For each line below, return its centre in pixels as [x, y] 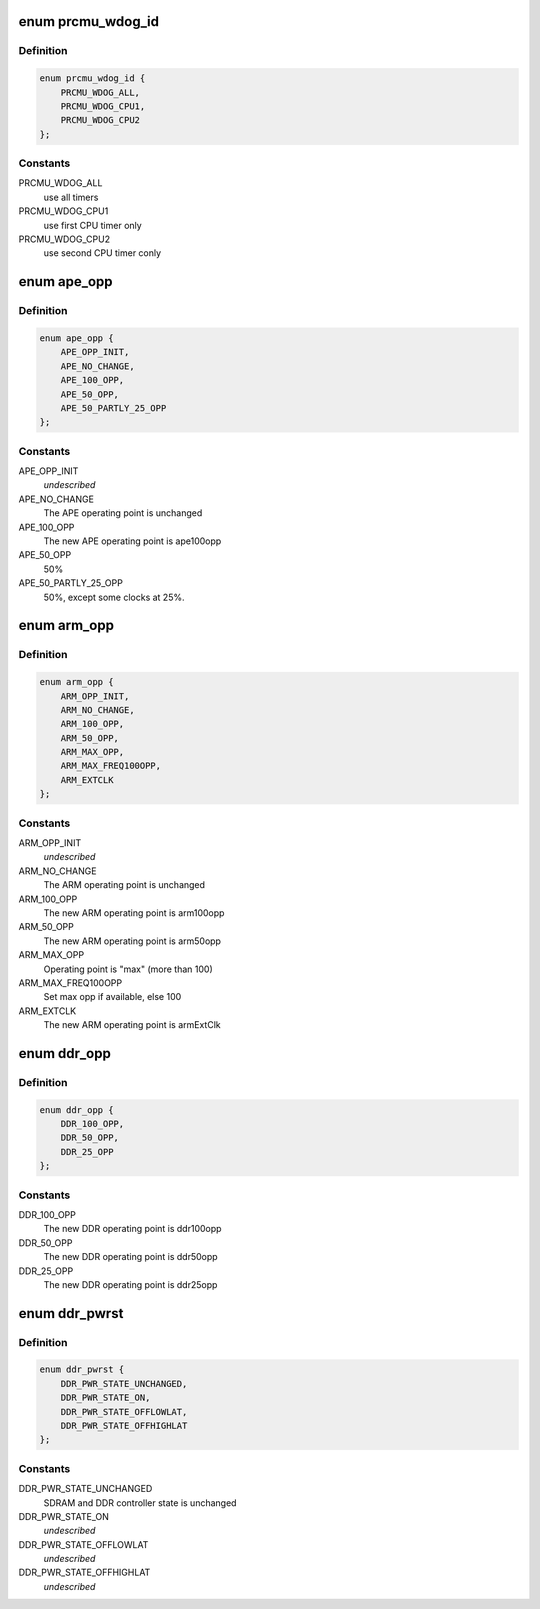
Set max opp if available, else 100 [112, 997]
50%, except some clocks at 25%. [114, 597]
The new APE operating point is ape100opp [132, 541]
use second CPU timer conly [102, 253]
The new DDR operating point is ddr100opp [132, 1229]
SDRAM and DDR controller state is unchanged [140, 1502]
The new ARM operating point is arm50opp [132, 941]
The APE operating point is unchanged [123, 513]
